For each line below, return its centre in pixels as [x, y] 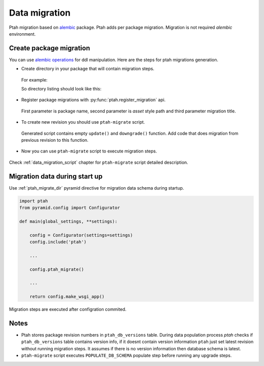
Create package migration [50, 48]
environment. [22, 34]
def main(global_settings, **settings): [68, 221]
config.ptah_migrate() [57, 269]
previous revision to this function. [55, 140]
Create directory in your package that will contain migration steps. [88, 69]
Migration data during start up [56, 176]
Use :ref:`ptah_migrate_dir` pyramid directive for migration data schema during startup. [97, 188]
